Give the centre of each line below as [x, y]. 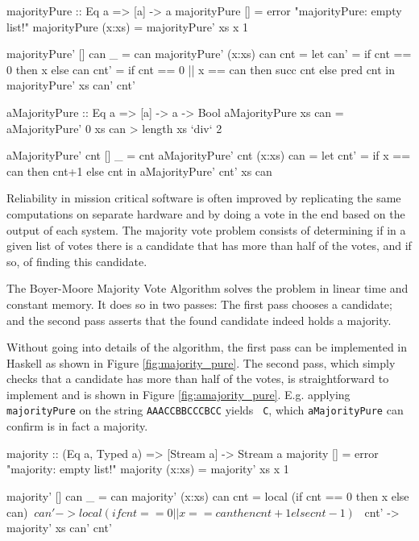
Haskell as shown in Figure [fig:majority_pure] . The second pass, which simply [201, 362]
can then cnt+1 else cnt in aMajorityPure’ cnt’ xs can [139, 171]
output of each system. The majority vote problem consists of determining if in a [206, 229]
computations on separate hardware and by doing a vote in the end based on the [206, 213]
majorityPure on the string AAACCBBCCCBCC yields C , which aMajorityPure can [205, 410]
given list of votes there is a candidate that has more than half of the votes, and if [209, 246]
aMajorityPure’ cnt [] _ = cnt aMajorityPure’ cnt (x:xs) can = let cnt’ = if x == [209, 155]
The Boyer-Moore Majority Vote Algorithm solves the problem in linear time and [207, 288]
